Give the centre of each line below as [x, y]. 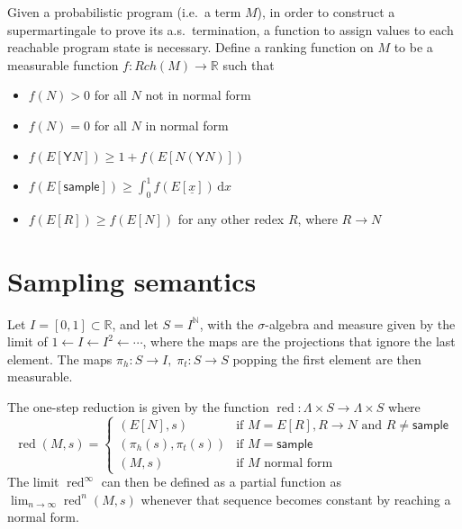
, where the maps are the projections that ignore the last [299, 341]
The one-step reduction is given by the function [138, 406]
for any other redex [231, 218]
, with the [226, 323]
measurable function [63, 64]
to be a [413, 47]
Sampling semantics [132, 280]
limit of [27, 341]
